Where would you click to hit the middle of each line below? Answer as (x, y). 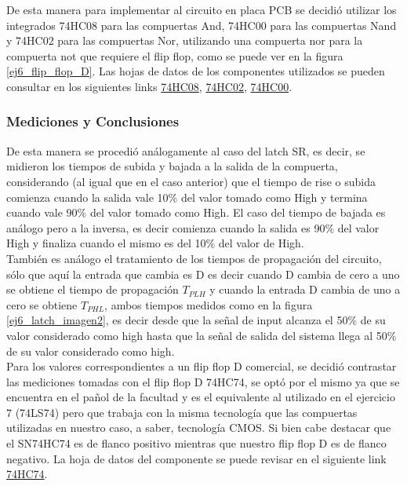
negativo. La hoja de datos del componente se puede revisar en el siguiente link (196, 458)
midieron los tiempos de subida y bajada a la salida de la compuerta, (172, 166)
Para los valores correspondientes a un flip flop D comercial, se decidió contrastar (202, 366)
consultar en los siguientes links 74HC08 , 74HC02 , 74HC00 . (149, 86)
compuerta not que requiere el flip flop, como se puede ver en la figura (175, 55)
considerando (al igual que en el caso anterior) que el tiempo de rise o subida (191, 181)
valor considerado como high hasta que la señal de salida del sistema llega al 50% (202, 335)
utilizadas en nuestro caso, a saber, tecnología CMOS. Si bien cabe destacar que (199, 428)
